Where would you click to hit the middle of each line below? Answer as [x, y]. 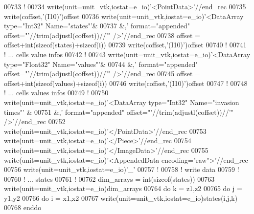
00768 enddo [23, 207]
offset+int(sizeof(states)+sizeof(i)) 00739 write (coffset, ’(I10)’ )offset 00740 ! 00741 [125, 45]
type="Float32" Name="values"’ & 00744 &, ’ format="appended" [101, 64]
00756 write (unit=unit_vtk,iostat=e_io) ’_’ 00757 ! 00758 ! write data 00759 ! [122, 169]
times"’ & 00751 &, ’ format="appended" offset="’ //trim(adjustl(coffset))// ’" [119, 112]
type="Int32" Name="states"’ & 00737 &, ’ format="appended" [97, 26]
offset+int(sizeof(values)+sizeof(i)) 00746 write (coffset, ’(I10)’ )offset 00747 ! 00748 [126, 83]
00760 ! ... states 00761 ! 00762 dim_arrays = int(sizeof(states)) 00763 [109, 179]
